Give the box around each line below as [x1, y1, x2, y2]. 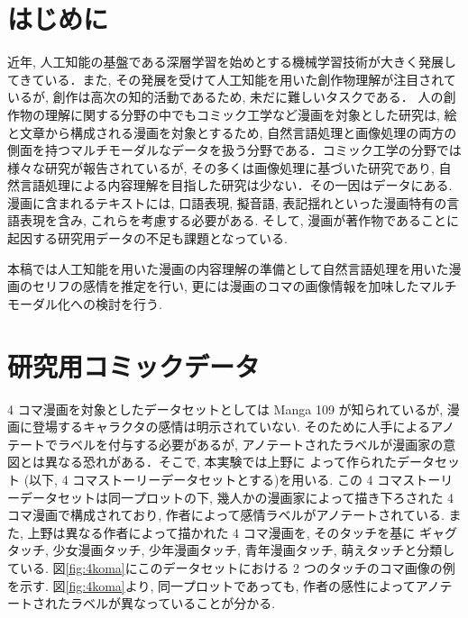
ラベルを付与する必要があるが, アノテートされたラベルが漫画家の [57, 434, 444, 453]
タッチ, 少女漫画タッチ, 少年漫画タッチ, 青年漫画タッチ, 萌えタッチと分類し [7, 541, 455, 559]
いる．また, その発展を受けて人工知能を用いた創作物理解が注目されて [44, 69, 456, 88]
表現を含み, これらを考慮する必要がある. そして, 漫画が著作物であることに [19, 211, 460, 230]
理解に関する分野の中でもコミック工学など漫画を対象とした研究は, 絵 [44, 105, 457, 123]
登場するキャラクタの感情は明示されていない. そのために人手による [32, 417, 431, 436]
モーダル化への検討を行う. [7, 294, 162, 313]
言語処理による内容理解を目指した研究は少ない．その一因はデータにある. [19, 176, 453, 195]
